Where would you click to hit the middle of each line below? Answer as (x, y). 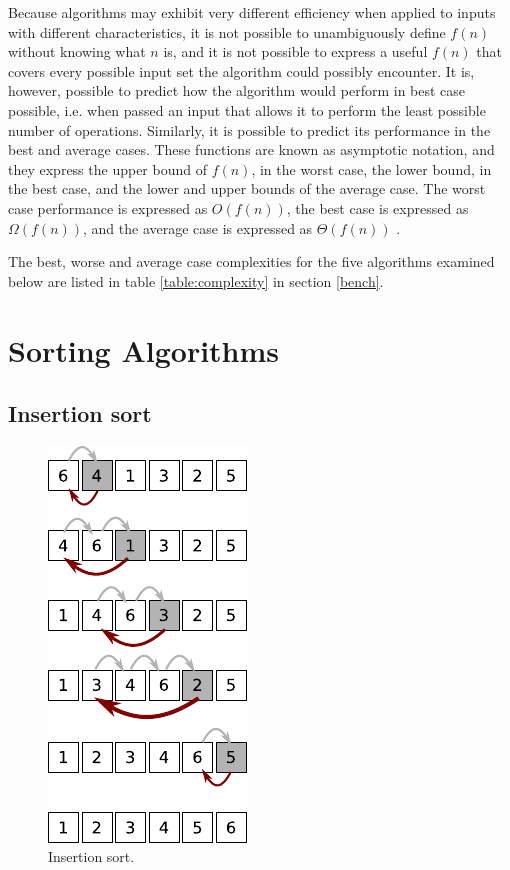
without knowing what (77, 51)
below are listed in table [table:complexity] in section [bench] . (196, 280)
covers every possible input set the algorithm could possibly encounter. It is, (241, 70)
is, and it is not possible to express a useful (295, 51)
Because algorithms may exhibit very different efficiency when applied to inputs (252, 12)
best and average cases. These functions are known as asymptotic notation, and (251, 149)
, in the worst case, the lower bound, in (371, 168)
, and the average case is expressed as (198, 227)
